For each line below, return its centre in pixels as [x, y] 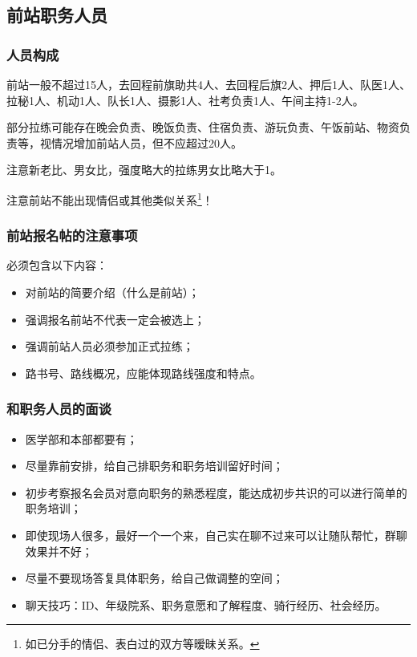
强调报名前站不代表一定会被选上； [115, 319]
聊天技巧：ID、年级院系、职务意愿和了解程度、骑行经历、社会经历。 [206, 604]
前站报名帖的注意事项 [72, 235]
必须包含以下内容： [57, 265]
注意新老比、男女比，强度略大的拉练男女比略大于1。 [144, 170]
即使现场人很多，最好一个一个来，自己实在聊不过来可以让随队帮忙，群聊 [216, 535]
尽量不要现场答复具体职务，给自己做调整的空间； [154, 578]
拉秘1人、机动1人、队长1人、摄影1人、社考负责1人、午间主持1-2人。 [185, 100]
